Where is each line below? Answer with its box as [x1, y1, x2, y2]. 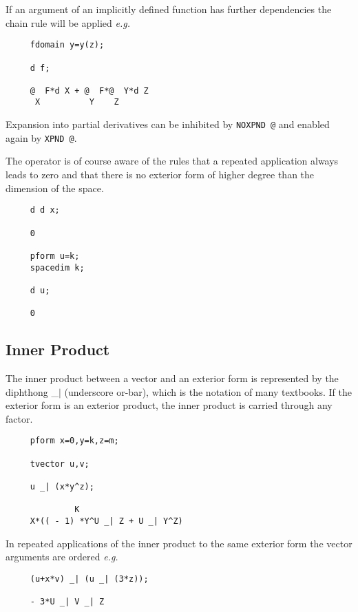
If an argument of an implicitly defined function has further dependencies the [6, 2, 332, 16]
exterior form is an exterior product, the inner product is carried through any [6, 398, 333, 412]
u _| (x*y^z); [30, 481, 94, 492]
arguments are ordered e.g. [6, 549, 118, 564]
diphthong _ [6, 384, 59, 399]
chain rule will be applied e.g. [6, 15, 130, 30]
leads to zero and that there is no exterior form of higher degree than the [6, 167, 315, 182]
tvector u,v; [30, 458, 89, 469]
